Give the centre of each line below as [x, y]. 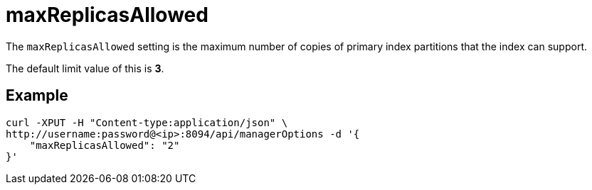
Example [37, 96]
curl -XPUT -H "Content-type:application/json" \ [147, 122]
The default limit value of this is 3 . [85, 68]
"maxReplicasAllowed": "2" [105, 145]
